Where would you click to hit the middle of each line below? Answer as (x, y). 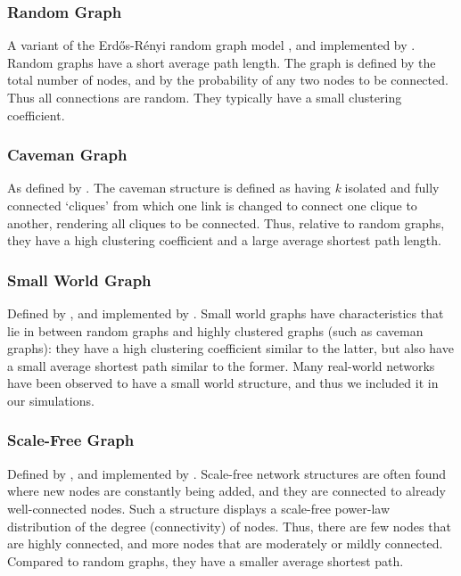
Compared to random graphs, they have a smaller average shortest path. (206, 560)
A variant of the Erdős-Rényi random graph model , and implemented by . (211, 45)
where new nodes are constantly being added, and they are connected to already (226, 491)
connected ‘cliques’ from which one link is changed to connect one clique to (212, 205)
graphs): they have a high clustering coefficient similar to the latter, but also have (230, 348)
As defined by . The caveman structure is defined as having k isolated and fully (223, 188)
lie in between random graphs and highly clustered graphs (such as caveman (215, 330)
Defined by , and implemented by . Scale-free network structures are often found (227, 473)
